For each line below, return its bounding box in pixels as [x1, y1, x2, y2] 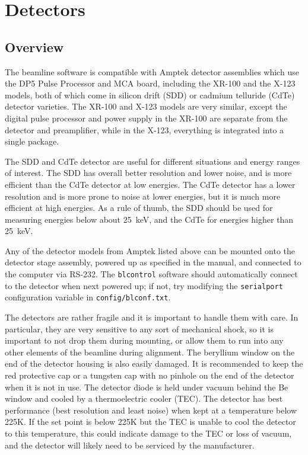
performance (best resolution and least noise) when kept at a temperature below [5, 403, 297, 416]
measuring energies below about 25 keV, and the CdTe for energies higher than [5, 213, 294, 225]
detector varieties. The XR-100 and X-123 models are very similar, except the [5, 100, 287, 113]
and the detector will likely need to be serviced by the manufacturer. [5, 438, 255, 451]
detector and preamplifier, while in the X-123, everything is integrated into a [5, 123, 284, 136]
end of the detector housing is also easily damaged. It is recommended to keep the [5, 357, 303, 370]
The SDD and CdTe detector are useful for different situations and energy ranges [5, 155, 300, 167]
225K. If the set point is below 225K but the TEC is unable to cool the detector [5, 415, 296, 428]
